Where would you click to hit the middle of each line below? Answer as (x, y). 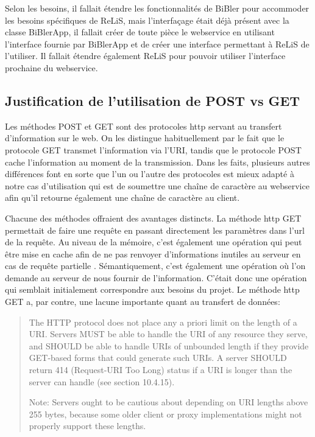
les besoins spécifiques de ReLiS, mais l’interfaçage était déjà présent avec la (147, 20)
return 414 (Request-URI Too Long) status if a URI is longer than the (161, 370)
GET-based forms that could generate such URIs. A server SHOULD (158, 358)
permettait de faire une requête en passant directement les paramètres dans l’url (155, 230)
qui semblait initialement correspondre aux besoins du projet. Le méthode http (152, 289)
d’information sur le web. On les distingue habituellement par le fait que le (145, 138)
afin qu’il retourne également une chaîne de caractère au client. (122, 198)
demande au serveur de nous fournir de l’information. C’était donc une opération (156, 277)
